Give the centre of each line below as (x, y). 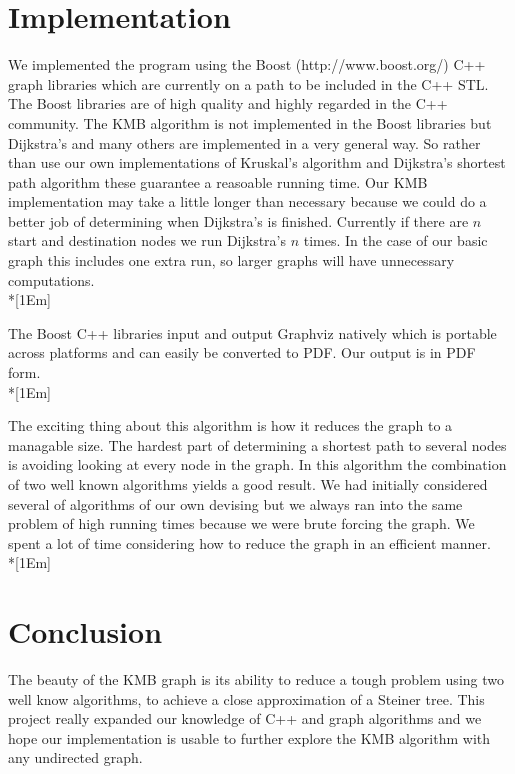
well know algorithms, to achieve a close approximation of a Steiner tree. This (246, 698)
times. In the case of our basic (395, 240)
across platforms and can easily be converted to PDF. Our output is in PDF (242, 352)
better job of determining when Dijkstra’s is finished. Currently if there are (238, 220)
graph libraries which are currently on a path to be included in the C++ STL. (248, 83)
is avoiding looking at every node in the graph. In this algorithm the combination (257, 464)
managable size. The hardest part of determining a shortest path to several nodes (257, 444)
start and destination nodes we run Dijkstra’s (147, 240)
